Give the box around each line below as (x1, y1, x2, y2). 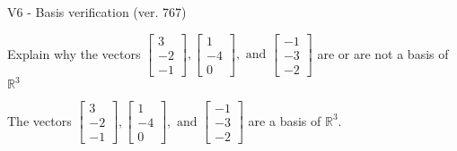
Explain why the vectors (7, 44, 141, 63)
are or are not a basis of (317, 44, 449, 63)
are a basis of (248, 111, 321, 130)
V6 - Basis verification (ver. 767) (7, 3, 187, 21)
